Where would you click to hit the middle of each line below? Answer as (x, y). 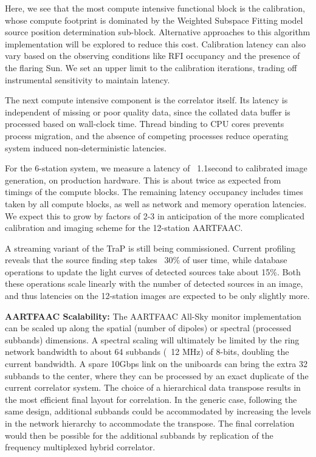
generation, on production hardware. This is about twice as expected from (143, 180)
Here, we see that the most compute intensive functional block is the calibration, (155, 8)
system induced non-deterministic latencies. (86, 147)
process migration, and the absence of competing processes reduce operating (147, 135)
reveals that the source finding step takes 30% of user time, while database (146, 260)
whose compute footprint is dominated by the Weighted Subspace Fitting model (154, 20)
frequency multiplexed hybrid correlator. (80, 447)
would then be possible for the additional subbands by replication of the (139, 435)
